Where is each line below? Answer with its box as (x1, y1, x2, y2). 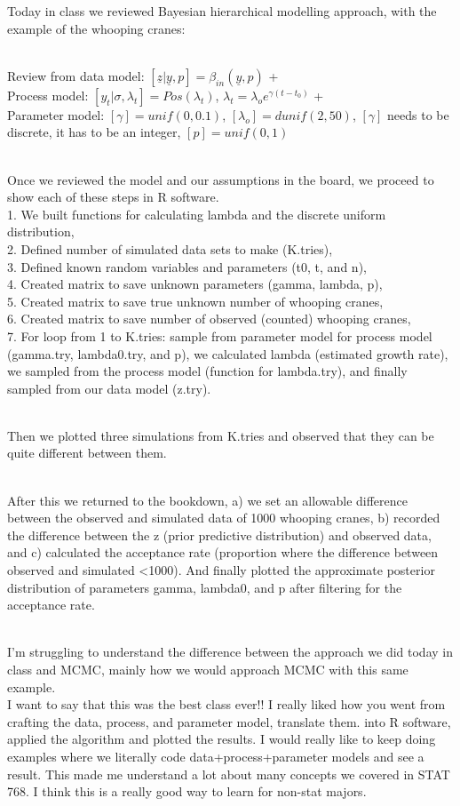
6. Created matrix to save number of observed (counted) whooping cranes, (7, 309, 411, 328)
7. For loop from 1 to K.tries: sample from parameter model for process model (7, 326, 432, 345)
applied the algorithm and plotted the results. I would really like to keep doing (7, 730, 436, 748)
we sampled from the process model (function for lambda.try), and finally (7, 362, 408, 380)
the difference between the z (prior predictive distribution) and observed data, (7, 525, 432, 544)
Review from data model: (7, 66, 145, 84)
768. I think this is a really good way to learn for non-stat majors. (7, 782, 367, 801)
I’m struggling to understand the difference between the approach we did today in (7, 642, 453, 661)
